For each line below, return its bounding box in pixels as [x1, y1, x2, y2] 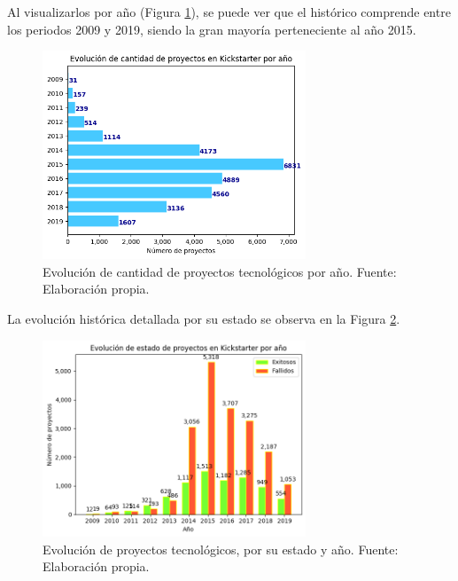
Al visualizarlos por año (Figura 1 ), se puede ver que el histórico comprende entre [7, 3, 451, 20]
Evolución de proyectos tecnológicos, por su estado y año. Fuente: [43, 539, 399, 558]
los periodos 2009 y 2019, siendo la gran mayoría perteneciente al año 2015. [7, 20, 416, 38]
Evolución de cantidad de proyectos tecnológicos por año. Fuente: [43, 262, 397, 280]
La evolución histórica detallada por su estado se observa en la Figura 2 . [7, 309, 400, 327]
